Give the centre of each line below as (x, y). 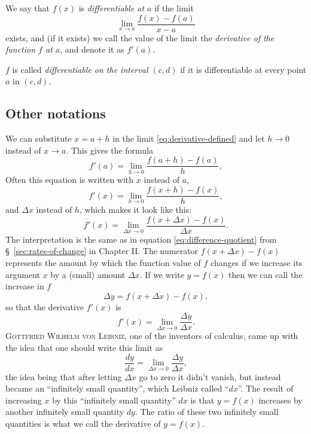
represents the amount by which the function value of (103, 262)
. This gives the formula (110, 150)
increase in (25, 286)
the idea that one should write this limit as (84, 348)
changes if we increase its (257, 262)
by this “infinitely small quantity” (114, 400)
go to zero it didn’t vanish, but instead (210, 376)
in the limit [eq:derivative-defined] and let (189, 138)
